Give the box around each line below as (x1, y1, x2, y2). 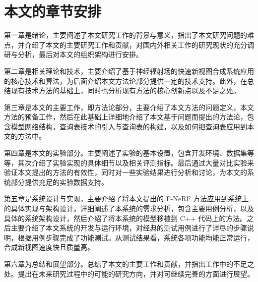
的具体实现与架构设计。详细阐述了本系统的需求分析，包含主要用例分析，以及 (4, 203, 254, 214)
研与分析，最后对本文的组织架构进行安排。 (4, 49, 143, 59)
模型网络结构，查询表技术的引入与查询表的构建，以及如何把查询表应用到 (10, 121, 247, 131)
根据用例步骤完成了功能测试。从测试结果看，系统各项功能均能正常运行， (17, 232, 254, 242)
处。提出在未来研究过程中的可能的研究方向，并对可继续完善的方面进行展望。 (4, 268, 254, 279)
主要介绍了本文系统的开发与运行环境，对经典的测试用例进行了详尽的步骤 (10, 223, 247, 233)
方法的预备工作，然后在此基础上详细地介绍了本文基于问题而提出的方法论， (4, 112, 247, 122)
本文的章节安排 (4, 1, 102, 21)
